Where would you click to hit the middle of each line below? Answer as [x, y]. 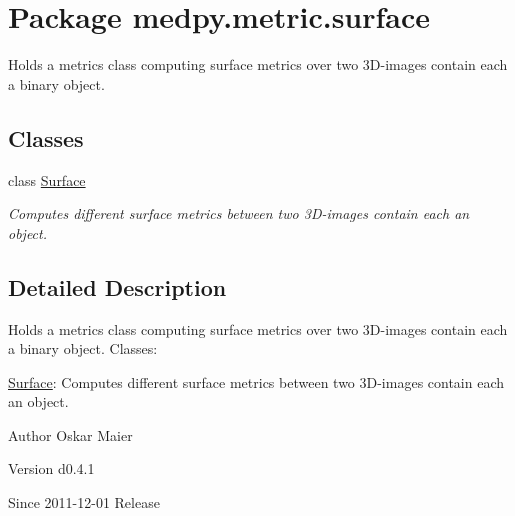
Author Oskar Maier [70, 434]
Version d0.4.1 [51, 468]
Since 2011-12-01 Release [84, 502]
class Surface [47, 179]
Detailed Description [117, 286]
